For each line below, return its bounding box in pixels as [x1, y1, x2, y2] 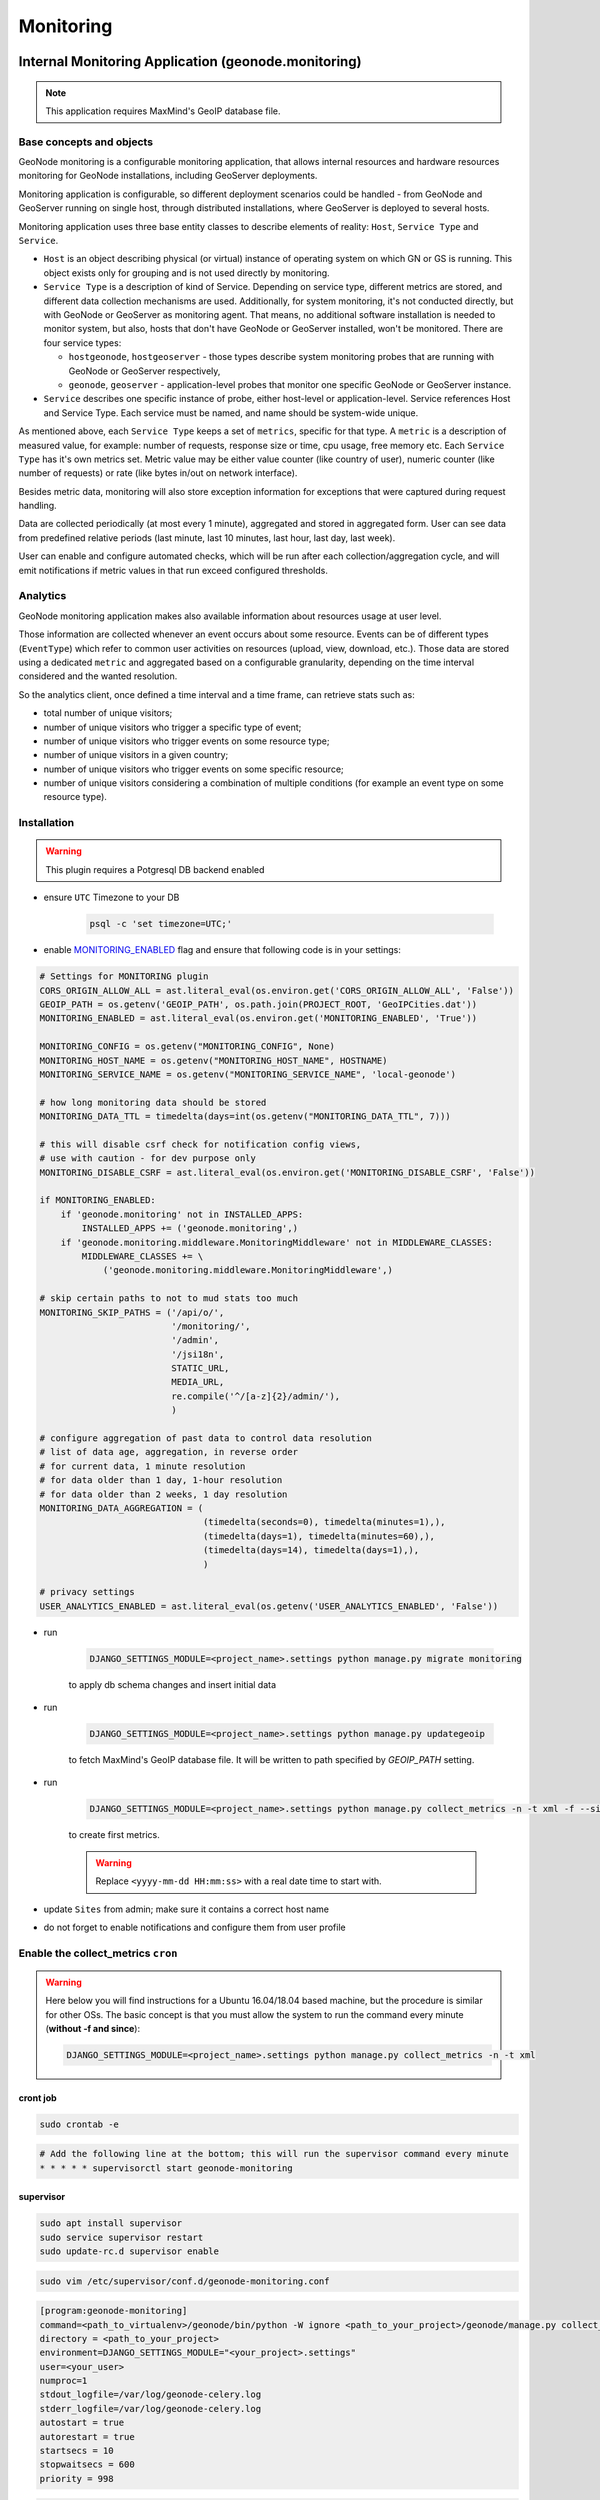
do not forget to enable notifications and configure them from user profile [43, 1921, 346, 1933]
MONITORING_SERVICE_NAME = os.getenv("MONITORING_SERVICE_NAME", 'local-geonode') [39, 1068, 457, 1080]
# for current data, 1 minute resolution [39, 1460, 246, 1472]
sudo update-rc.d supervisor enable [39, 2245, 220, 2257]
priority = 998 [39, 2473, 114, 2484]
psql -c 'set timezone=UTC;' [89, 918, 233, 930]
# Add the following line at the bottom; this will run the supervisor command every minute [39, 2148, 509, 2160]
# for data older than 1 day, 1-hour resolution [39, 1475, 283, 1486]
